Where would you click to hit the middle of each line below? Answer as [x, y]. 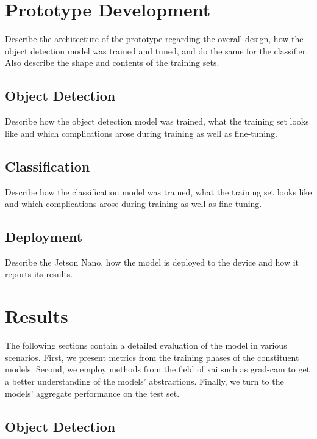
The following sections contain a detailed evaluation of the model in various [146, 345]
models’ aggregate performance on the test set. [92, 393]
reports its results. [39, 274]
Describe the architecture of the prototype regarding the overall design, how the [154, 39]
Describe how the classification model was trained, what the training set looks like [158, 191]
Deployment [44, 237]
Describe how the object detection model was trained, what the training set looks [157, 121]
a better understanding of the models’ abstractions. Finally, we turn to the [144, 381]
